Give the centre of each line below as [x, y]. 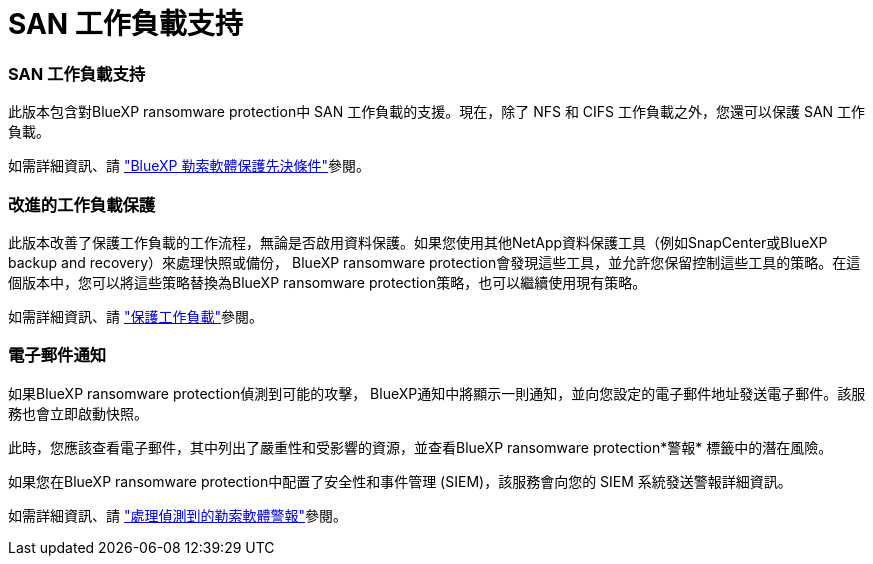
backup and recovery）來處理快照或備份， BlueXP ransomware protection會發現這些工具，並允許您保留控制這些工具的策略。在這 [434, 262]
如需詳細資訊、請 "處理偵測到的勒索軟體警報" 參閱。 [177, 515]
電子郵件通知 [57, 355]
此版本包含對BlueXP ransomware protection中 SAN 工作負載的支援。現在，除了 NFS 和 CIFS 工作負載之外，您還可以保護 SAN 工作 [437, 112]
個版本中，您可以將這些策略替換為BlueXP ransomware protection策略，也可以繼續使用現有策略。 [327, 282]
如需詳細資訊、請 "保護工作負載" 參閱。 [135, 316]
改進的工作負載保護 [82, 204]
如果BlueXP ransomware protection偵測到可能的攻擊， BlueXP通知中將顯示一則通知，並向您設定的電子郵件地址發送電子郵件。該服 [437, 393]
